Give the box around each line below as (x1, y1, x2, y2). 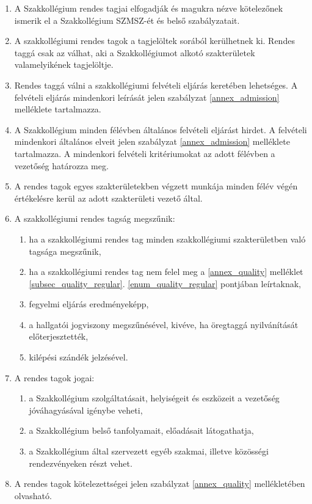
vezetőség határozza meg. (14, 159, 109, 172)
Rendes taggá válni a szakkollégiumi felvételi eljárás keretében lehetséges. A (14, 78, 298, 91)
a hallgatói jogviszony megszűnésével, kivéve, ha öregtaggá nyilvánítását (29, 318, 299, 331)
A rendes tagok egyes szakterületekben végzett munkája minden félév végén (14, 180, 298, 192)
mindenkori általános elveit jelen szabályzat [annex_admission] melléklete (14, 135, 290, 148)
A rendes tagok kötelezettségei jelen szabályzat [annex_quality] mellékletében (14, 477, 305, 490)
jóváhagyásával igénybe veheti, (29, 403, 143, 416)
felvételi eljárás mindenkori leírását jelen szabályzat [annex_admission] (14, 90, 280, 103)
